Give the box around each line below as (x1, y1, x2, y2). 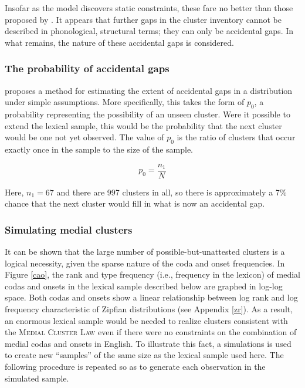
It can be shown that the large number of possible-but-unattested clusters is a (5, 245, 285, 258)
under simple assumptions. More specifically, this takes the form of (5, 96, 245, 108)
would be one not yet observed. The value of (5, 131, 164, 143)
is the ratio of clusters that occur (177, 131, 296, 143)
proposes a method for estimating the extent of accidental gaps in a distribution (5, 84, 293, 96)
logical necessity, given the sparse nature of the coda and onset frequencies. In (5, 257, 285, 269)
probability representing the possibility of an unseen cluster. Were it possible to (5, 107, 290, 120)
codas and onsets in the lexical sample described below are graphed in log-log (5, 279, 283, 292)
